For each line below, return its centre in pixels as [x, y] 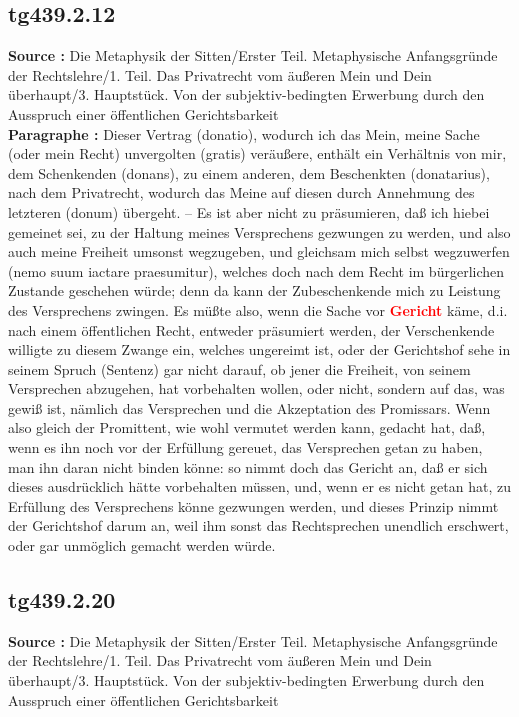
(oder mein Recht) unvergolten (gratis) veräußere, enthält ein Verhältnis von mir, [257, 153]
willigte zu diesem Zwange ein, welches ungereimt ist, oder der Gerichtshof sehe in [259, 349]
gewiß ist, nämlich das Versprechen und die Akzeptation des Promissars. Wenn [249, 407]
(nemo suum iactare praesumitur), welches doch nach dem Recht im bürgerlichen [256, 270]
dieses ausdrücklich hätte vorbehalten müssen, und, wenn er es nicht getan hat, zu [260, 486]
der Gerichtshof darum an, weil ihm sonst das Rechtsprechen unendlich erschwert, [258, 525]
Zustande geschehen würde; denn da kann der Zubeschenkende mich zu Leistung [254, 290]
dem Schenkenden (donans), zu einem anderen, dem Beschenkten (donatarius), [249, 172]
